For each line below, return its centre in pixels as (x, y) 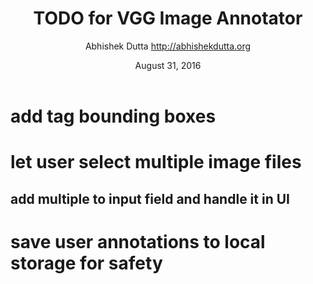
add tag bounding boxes (113, 116)
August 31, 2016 (168, 65)
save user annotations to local (138, 241)
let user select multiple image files (156, 162)
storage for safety (86, 263)
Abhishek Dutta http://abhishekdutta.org (168, 46)
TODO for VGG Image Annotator (168, 18)
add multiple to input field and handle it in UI (150, 198)
